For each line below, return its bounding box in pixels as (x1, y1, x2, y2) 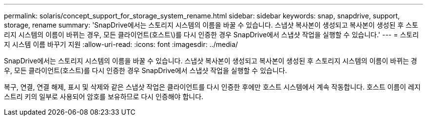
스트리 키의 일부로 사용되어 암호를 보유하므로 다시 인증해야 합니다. (4, 92, 204, 101)
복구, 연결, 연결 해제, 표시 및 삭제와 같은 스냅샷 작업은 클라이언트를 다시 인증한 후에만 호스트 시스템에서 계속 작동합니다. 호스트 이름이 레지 (4, 83, 421, 91)
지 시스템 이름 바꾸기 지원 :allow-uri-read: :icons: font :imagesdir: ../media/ (4, 40, 238, 48)
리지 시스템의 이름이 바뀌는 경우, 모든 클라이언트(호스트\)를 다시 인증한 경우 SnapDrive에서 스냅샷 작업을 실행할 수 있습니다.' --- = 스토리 (4, 30, 419, 39)
